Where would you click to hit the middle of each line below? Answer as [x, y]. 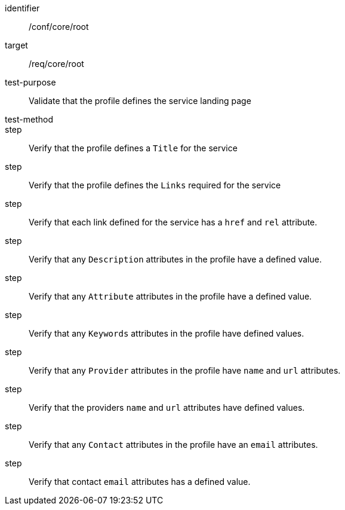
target [16, 45]
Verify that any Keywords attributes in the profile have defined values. [167, 333]
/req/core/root [56, 64]
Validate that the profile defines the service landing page [140, 101]
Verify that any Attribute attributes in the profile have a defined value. [170, 296]
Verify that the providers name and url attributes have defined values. [167, 407]
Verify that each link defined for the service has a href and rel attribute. [173, 222]
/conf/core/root [59, 27]
